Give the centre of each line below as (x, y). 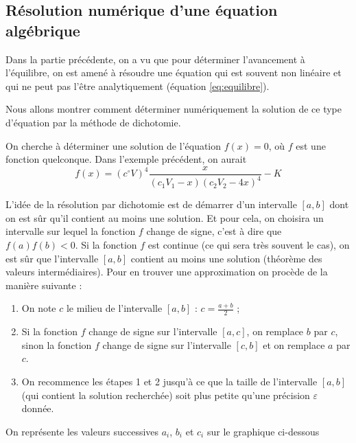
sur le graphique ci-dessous (263, 431)
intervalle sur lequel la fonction (71, 231)
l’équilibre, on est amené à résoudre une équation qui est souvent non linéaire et (174, 72)
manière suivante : (44, 285)
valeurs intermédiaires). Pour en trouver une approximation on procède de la (167, 272)
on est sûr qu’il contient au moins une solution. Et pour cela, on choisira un (165, 217)
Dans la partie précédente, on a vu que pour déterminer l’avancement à (155, 59)
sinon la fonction (57, 344)
